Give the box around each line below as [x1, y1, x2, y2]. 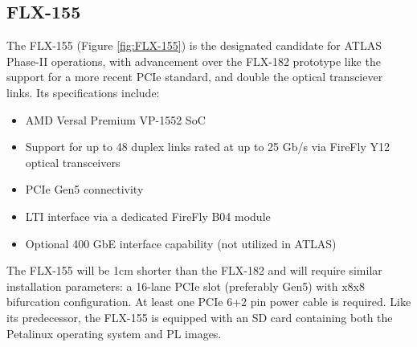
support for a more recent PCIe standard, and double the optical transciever [6, 68, 383, 85]
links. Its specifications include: [6, 84, 160, 100]
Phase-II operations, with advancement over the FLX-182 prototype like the [6, 52, 381, 69]
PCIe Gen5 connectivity [25, 181, 144, 198]
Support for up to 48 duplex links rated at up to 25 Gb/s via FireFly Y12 [25, 138, 390, 155]
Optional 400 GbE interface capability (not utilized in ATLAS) [25, 235, 337, 251]
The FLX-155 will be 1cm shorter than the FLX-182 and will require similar [6, 262, 382, 279]
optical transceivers [25, 153, 121, 170]
